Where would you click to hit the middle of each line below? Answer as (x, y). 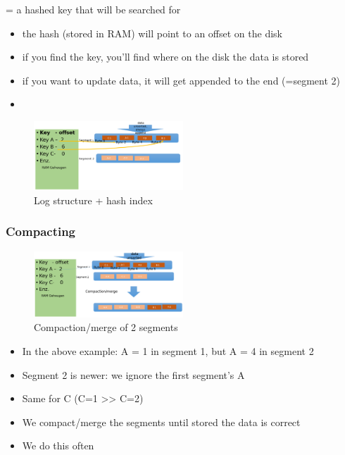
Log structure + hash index (93, 200)
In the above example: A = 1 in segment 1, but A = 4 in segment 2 (168, 351)
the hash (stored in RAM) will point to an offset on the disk (152, 33)
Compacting (41, 231)
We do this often (58, 445)
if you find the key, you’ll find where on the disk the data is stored (165, 57)
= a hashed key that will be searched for (93, 9)
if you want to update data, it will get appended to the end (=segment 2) (181, 80)
